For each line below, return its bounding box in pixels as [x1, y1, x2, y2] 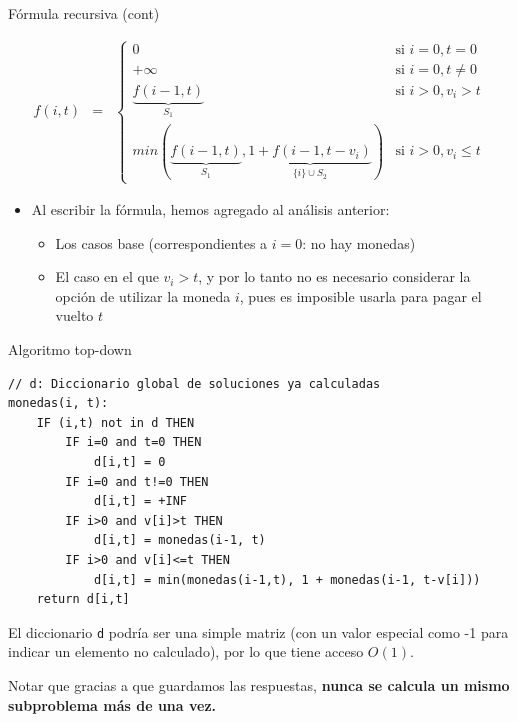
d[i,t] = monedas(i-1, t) [93, 533, 266, 548]
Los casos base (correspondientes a [55, 232, 268, 253]
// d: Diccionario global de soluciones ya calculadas [8, 376, 381, 391]
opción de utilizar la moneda [55, 285, 231, 306]
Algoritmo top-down [8, 339, 132, 359]
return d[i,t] [36, 592, 130, 607]
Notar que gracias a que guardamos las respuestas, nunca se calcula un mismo [8, 674, 510, 695]
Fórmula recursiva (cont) [8, 3, 160, 23]
